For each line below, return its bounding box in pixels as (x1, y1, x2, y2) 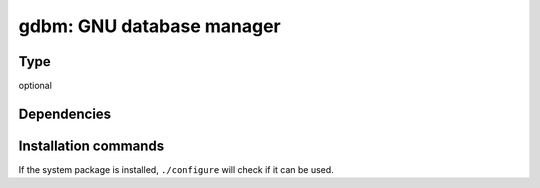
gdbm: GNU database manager (18, 15, 282, 37)
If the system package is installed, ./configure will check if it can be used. (18, 163, 334, 175)
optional (18, 80, 52, 92)
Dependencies (18, 105, 112, 122)
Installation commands (18, 137, 165, 154)
